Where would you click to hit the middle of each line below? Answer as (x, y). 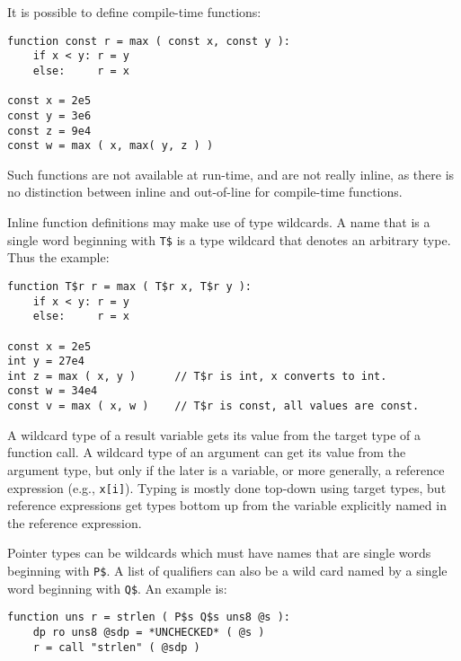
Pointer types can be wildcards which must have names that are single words (219, 553)
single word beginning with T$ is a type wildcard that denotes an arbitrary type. (229, 239)
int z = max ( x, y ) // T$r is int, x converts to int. (197, 376)
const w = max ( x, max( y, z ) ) (111, 146)
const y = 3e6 (49, 115)
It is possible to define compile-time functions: (134, 12)
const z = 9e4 (49, 131)
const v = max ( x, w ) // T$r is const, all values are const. (213, 406)
